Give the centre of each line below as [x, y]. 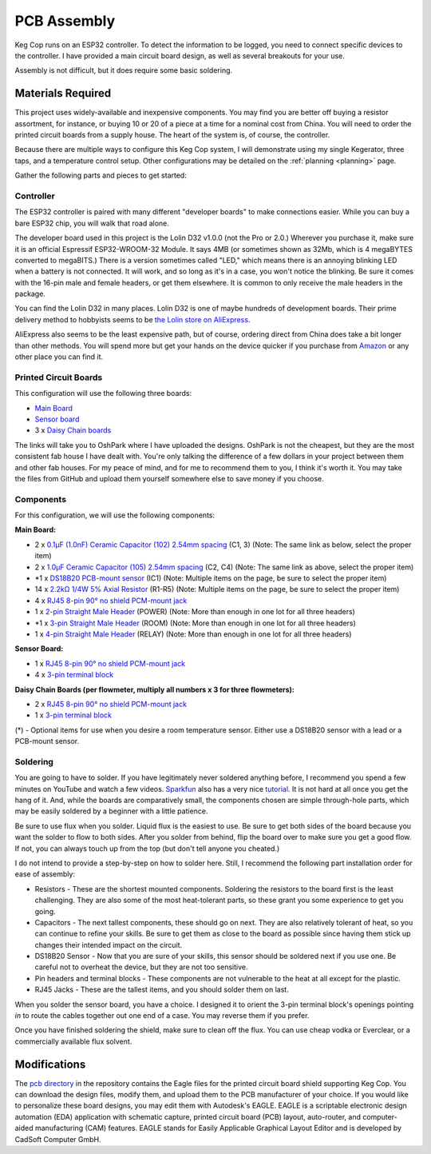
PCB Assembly [65, 21]
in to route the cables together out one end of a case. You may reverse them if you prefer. [162, 1016]
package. [30, 294]
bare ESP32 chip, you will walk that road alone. [92, 223]
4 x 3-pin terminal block [74, 675]
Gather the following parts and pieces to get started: [101, 175]
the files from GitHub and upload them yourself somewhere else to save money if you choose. [169, 478]
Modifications [50, 1064]
